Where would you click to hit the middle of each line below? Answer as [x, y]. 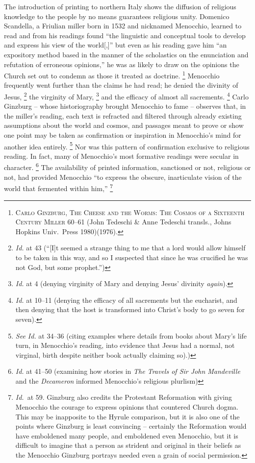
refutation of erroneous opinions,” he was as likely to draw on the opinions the [122, 64]
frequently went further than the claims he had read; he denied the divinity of [121, 85]
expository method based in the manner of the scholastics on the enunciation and [126, 54]
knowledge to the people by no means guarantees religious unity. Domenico [117, 16]
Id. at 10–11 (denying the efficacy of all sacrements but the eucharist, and [126, 300]
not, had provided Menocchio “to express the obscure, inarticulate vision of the [123, 177]
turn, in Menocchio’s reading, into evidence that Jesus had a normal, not [125, 345]
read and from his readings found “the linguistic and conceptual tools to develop [125, 35]
